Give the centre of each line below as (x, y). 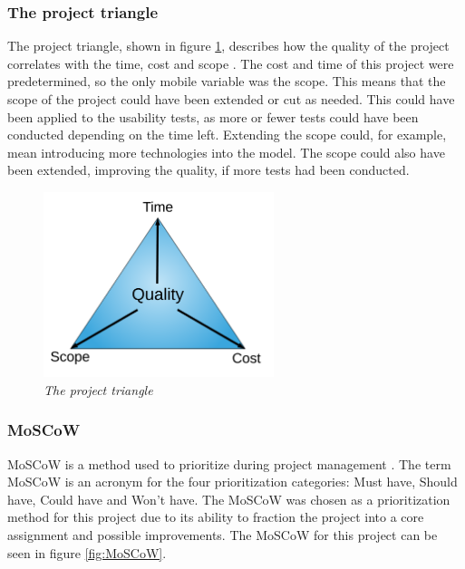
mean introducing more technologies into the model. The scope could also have (226, 152)
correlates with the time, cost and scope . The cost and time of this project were (231, 63)
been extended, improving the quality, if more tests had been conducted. (208, 170)
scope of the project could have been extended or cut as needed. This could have (231, 99)
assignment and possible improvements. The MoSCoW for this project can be (223, 534)
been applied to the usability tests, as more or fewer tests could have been (213, 116)
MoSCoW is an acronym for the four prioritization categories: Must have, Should (232, 482)
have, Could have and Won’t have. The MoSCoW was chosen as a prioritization (229, 499)
